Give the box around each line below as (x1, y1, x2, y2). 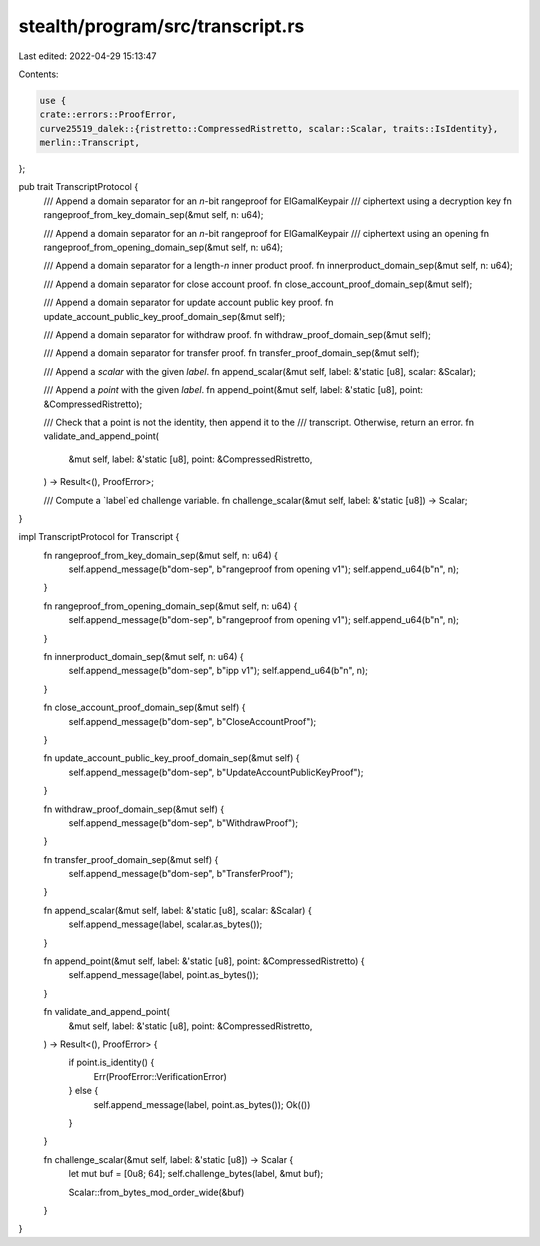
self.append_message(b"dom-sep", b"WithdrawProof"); (68, 816, 299, 829)
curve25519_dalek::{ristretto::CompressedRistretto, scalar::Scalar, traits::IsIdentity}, (39, 123, 499, 134)
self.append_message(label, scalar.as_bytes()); (68, 918, 263, 930)
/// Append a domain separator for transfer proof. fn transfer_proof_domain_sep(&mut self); (43, 347, 420, 359)
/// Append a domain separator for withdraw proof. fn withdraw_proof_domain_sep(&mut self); (43, 328, 432, 340)
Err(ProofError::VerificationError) (93, 1070, 227, 1082)
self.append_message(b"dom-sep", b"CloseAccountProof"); (68, 715, 317, 727)
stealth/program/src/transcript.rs (18, 15, 305, 37)
